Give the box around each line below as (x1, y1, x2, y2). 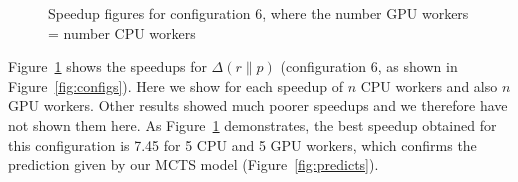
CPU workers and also (360, 75, 498, 96)
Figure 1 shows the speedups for (8, 56, 207, 77)
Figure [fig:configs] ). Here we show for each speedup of (8, 75, 343, 96)
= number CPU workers (48, 22, 196, 43)
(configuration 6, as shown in (280, 56, 458, 77)
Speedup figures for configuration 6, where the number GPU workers (48, 3, 469, 23)
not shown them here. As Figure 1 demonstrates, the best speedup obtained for (8, 114, 497, 135)
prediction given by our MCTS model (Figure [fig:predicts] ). (8, 154, 379, 175)
